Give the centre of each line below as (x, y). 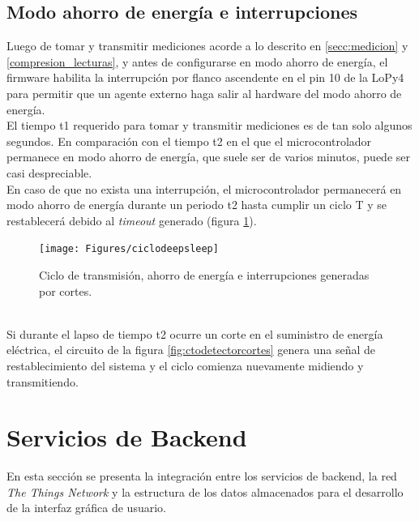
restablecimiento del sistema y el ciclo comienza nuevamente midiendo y (185, 365)
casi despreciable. (49, 172)
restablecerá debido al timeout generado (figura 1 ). (132, 220)
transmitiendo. (43, 381)
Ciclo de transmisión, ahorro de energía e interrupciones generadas (204, 274)
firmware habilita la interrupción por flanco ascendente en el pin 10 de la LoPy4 (205, 77)
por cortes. (66, 290)
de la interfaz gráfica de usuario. (86, 508)
